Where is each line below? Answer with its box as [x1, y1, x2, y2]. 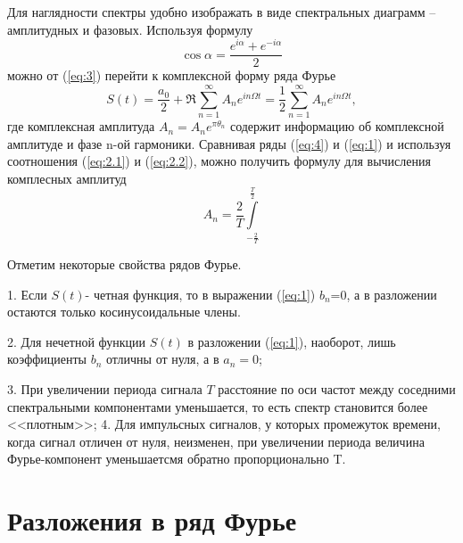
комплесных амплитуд [7, 169, 127, 187]
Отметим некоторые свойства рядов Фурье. [7, 255, 242, 274]
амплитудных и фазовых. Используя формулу [7, 20, 253, 38]
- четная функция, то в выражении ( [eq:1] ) [85, 284, 316, 303]
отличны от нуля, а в [105, 350, 219, 368]
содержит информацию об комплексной [229, 117, 444, 136]
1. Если [7, 284, 47, 303]
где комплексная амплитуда [7, 117, 155, 136]
